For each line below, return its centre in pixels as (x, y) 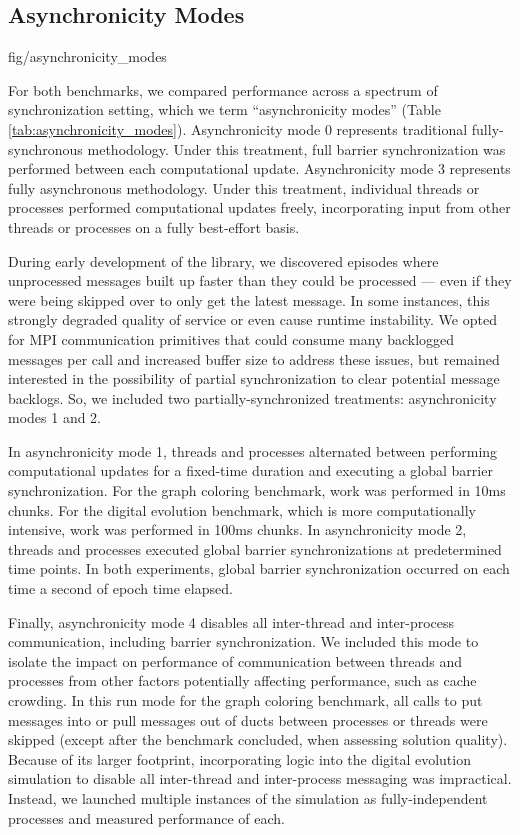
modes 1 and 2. (55, 417)
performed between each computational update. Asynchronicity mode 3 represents (259, 168)
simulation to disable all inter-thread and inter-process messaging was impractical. (260, 778)
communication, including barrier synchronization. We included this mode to (243, 641)
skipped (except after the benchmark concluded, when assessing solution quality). (258, 739)
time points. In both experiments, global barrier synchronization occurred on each (259, 568)
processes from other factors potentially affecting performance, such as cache (242, 680)
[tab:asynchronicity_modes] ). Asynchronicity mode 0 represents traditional (238, 128)
